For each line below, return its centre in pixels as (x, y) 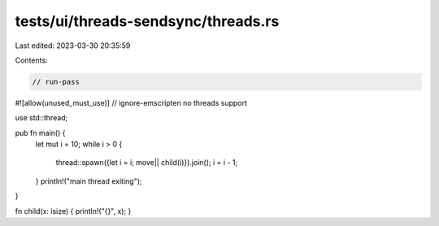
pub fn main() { (40, 133)
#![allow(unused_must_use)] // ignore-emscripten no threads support (131, 102)
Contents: (31, 60)
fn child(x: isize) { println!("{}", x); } (73, 211)
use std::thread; (41, 118)
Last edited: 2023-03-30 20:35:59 (73, 46)
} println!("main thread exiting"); (89, 181)
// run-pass (56, 82)
